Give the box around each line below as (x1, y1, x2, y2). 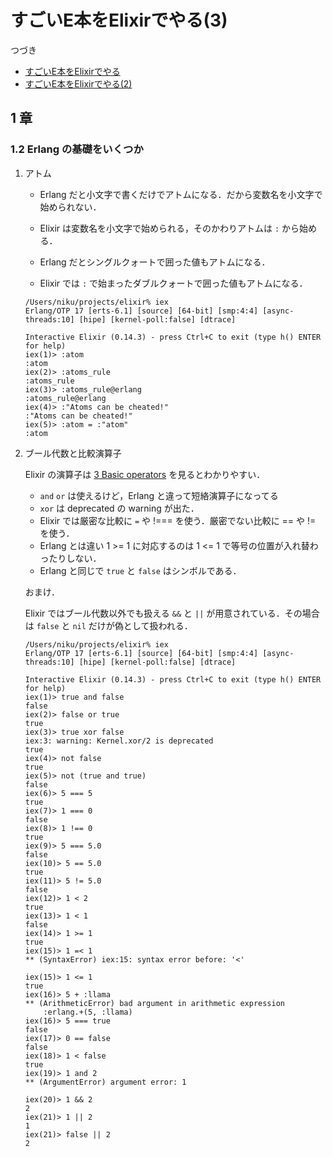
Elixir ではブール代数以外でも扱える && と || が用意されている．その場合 (24, 607, 320, 619)
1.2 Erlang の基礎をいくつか (10, 142, 144, 156)
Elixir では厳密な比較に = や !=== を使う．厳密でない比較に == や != (39, 514, 317, 526)
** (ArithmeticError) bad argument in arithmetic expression (24, 998, 286, 1008)
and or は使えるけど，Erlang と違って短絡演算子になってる (39, 489, 279, 501)
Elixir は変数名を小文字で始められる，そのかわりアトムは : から (39, 222, 300, 234)
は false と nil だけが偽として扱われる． (24, 619, 193, 631)
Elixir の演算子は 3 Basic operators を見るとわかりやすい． (24, 468, 266, 480)
